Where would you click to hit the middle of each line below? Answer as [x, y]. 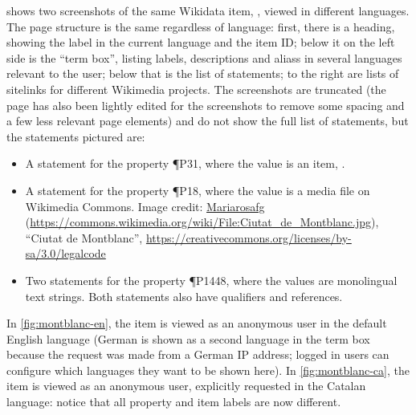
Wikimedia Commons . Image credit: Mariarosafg [145, 206]
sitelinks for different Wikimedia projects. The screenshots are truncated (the [196, 89]
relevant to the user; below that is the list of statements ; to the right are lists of [203, 73]
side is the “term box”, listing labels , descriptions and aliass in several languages [204, 57]
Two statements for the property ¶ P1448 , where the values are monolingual [211, 280]
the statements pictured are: [76, 136]
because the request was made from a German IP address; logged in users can [198, 354]
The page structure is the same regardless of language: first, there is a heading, [201, 26]
